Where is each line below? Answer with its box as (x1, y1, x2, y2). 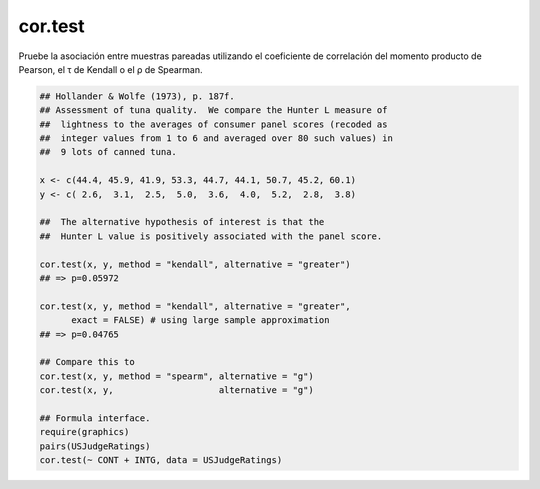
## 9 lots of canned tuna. (39, 146, 177, 158)
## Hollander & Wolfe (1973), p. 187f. (39, 90, 235, 102)
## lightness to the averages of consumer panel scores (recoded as (39, 118, 388, 130)
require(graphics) (39, 426, 130, 438)
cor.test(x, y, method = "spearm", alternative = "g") (39, 370, 314, 382)
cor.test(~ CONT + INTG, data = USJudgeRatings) (39, 455, 283, 466)
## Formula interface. (39, 412, 151, 424)
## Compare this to (39, 356, 135, 368)
